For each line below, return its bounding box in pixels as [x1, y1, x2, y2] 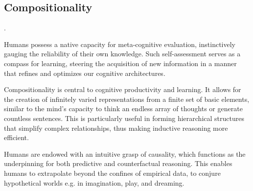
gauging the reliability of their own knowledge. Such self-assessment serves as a [4, 48, 241, 59]
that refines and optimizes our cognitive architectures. [4, 68, 165, 78]
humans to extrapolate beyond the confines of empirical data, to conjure [4, 167, 221, 178]
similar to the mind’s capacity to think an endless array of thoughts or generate [4, 103, 243, 114]
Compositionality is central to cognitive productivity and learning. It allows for [4, 84, 241, 95]
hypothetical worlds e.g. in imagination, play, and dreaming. [4, 177, 184, 188]
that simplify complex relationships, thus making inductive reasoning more [4, 122, 228, 133]
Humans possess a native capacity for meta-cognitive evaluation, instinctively [4, 39, 235, 49]
